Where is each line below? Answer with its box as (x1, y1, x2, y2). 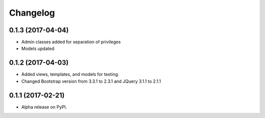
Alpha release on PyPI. (21, 104, 67, 110)
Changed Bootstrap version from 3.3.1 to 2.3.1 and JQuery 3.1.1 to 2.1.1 (21, 78, 161, 84)
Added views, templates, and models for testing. (21, 71, 120, 77)
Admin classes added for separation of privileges (21, 39, 121, 45)
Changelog (9, 7, 55, 18)
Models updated (21, 46, 54, 51)
